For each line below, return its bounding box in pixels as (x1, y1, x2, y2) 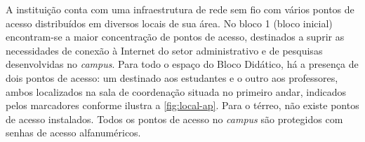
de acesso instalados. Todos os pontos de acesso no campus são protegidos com (6, 111, 343, 126)
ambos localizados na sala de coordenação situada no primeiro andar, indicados (6, 84, 347, 99)
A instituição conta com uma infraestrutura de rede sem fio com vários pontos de (6, 2, 354, 16)
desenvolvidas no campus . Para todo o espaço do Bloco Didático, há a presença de (6, 57, 359, 71)
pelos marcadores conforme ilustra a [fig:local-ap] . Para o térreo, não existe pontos (6, 98, 359, 113)
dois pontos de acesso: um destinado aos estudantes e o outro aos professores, (6, 70, 338, 85)
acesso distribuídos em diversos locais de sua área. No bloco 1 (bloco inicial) (6, 15, 333, 30)
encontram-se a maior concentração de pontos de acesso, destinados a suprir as (6, 29, 345, 44)
